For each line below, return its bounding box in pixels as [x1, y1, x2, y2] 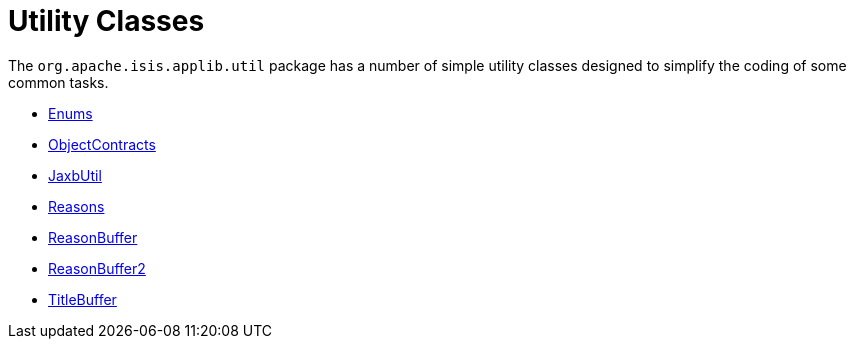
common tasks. [8, 73, 109, 91]
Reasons [48, 197, 105, 215]
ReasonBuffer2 [48, 259, 146, 277]
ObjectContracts [48, 135, 156, 153]
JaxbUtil [48, 166, 102, 184]
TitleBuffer [48, 290, 117, 308]
